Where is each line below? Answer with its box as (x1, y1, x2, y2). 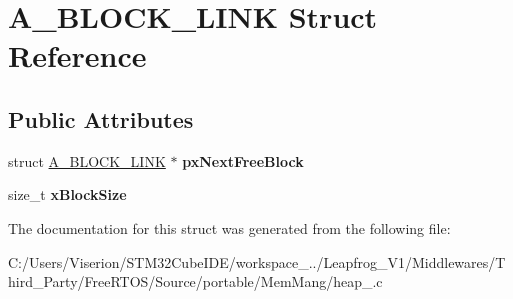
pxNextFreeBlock (182, 150, 304, 171)
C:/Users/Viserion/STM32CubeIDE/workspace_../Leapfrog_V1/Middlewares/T (8, 251, 506, 272)
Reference (8, 35, 147, 76)
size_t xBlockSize (8, 184, 127, 205)
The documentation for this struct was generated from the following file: (8, 217, 451, 238)
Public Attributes (8, 103, 194, 134)
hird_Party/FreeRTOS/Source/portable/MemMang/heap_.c (8, 271, 383, 292)
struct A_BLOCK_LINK (8, 150, 166, 171)
